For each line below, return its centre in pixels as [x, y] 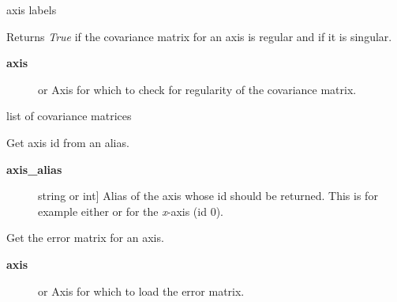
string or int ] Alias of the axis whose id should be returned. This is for [208, 196]
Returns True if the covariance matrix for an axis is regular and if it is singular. [199, 36]
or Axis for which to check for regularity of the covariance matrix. [197, 89]
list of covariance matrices [69, 116]
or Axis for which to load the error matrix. [141, 291]
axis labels [32, 9]
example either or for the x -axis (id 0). [131, 211]
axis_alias [34, 169]
